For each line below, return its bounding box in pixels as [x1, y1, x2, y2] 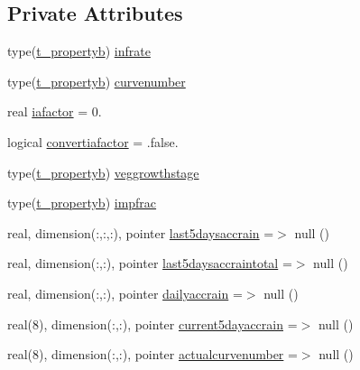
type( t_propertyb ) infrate [7, 42, 151, 60]
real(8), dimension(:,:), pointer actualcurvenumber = [7, 345, 298, 364]
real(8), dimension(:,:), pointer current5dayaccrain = [7, 314, 298, 333]
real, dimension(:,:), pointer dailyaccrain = [7, 283, 243, 302]
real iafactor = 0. [7, 102, 102, 121]
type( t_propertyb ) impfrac [7, 193, 157, 212]
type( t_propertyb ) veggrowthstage [7, 162, 199, 181]
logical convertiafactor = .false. [7, 132, 179, 151]
